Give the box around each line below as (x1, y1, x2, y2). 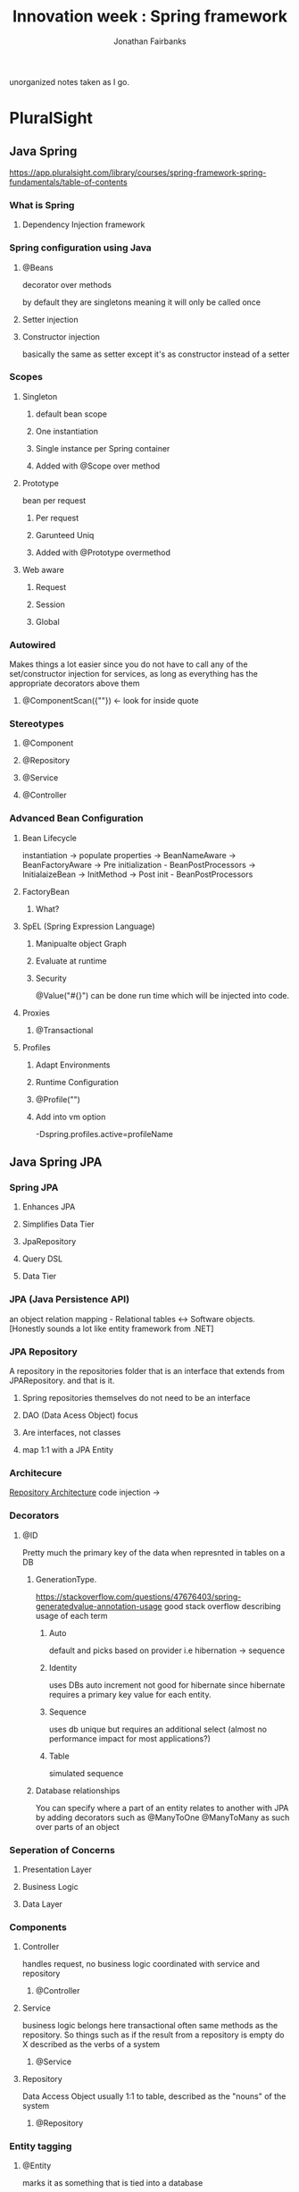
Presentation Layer (21, 1864, 92, 1875)
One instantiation (35, 426, 98, 436)
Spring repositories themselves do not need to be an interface (21, 1393, 251, 1403)
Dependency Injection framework (21, 219, 145, 230)
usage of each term (35, 1610, 109, 1621)
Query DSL (21, 1253, 63, 1264)
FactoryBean (21, 886, 70, 897)
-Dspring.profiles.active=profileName (35, 1128, 174, 1139)
